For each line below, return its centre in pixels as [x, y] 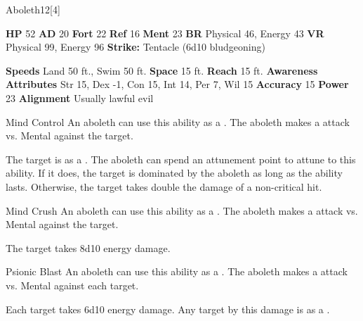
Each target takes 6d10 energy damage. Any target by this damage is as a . [168, 309]
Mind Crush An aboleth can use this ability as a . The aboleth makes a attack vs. [182, 210]
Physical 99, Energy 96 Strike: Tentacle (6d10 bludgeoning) [136, 47]
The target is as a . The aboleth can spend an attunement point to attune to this [181, 159]
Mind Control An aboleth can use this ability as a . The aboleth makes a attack [178, 121]
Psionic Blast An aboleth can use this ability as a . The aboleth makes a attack [177, 271]
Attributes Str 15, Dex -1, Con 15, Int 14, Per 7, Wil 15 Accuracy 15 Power [177, 84]
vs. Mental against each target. [72, 285]
